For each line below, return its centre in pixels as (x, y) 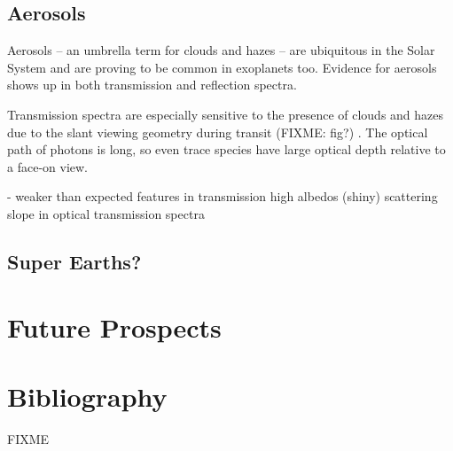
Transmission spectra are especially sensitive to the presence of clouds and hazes (226, 114)
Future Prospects (114, 327)
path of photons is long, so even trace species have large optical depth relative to (226, 149)
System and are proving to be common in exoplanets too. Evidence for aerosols (222, 67)
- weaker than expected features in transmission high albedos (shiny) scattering (223, 196)
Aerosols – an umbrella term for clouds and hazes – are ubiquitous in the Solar (221, 50)
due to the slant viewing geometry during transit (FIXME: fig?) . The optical (218, 132)
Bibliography (87, 396)
